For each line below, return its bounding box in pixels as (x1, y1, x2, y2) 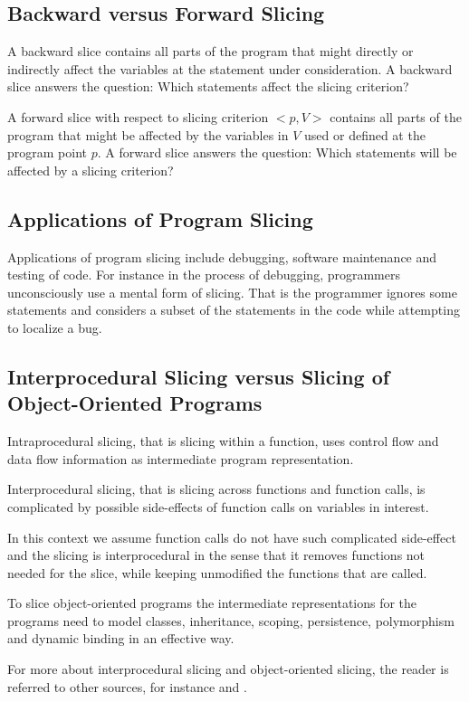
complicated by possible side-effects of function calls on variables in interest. (7, 497, 429, 516)
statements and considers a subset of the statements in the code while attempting (7, 300, 460, 319)
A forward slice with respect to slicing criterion (7, 107, 269, 126)
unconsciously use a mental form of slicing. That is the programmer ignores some (7, 282, 457, 301)
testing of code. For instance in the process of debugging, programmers (7, 265, 400, 284)
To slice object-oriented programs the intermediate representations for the (7, 593, 417, 612)
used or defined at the (304, 125, 426, 144)
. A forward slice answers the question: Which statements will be (97, 143, 457, 162)
